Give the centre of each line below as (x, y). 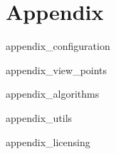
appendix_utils (39, 117)
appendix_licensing (48, 142)
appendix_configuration (58, 46)
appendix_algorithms (53, 94)
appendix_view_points (57, 70)
